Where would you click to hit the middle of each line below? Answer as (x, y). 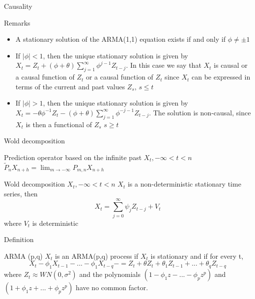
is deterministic (55, 223)
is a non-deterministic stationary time (184, 184)
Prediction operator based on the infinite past (73, 157)
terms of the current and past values (70, 86)
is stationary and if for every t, (197, 256)
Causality (18, 6)
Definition (19, 239)
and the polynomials (110, 274)
